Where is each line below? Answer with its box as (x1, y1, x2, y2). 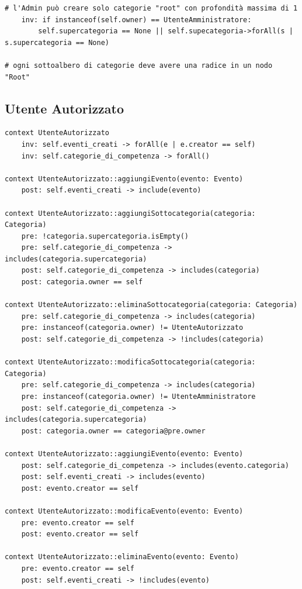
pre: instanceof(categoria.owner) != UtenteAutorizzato (21, 323, 244, 332)
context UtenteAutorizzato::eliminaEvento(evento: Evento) (5, 553, 239, 562)
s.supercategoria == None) (5, 38, 109, 47)
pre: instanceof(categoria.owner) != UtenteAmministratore (21, 392, 256, 401)
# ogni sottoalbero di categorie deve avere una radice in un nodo (5, 61, 273, 70)
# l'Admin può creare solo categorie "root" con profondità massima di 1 (5, 4, 298, 12)
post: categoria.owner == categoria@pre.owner (21, 426, 206, 435)
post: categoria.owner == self (21, 278, 143, 287)
